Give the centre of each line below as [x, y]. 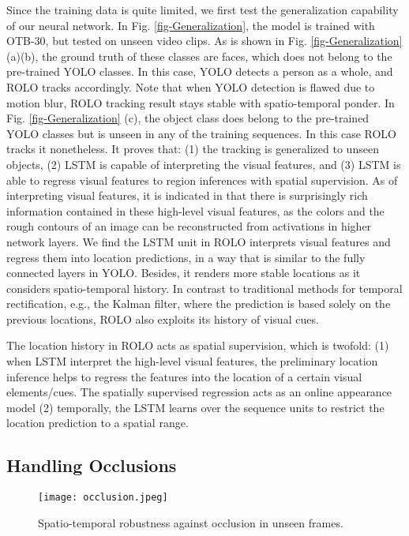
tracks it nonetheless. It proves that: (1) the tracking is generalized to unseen [193, 149]
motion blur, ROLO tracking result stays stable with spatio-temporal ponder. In [201, 102]
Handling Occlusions [92, 465]
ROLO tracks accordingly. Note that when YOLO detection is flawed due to [191, 86]
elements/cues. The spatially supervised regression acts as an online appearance [199, 392]
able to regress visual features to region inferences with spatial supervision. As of [202, 180]
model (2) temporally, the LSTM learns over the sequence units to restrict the [195, 407]
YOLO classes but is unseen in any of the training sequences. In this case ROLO [201, 133]
